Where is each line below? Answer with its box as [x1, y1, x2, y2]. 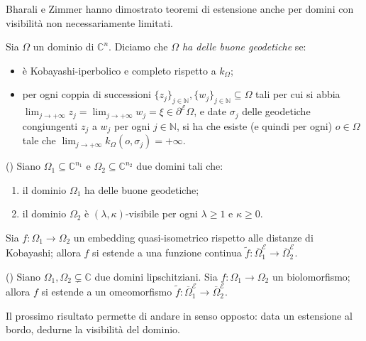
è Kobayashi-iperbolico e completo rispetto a [22, 63, 216, 77]
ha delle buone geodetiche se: [182, 39, 306, 54]
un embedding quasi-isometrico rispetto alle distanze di [73, 229, 314, 244]
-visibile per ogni [125, 206, 198, 221]
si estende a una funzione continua [92, 245, 242, 260]
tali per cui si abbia [255, 87, 340, 102]
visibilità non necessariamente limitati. [6, 15, 173, 30]
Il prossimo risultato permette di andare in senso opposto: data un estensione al [6, 308, 353, 323]
